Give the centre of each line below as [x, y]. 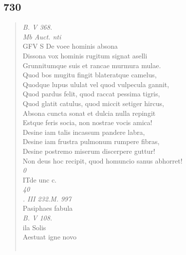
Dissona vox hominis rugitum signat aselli [85, 55]
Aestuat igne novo [49, 237]
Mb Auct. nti [42, 36]
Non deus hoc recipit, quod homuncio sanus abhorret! [102, 160]
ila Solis [34, 227]
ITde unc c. [40, 179]
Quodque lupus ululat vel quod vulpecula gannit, [96, 84]
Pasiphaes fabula [48, 208]
